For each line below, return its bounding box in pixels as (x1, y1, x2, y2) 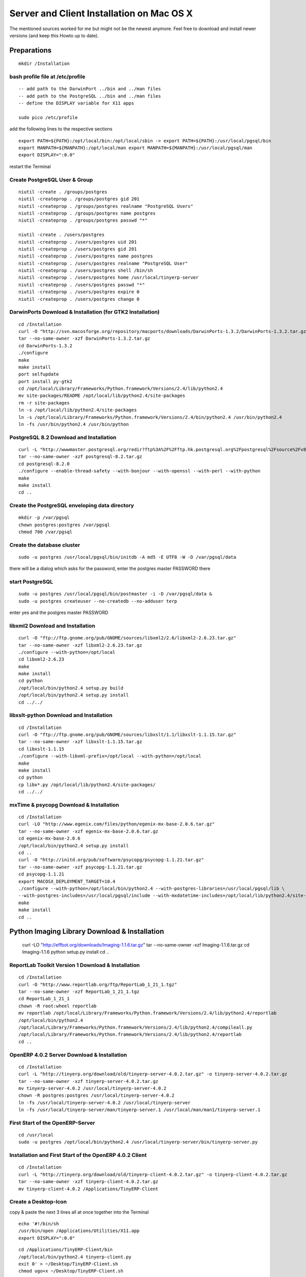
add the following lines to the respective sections (9, 126, 113, 132)
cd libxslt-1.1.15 (18, 746, 65, 752)
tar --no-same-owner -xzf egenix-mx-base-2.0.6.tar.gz (18, 828, 159, 834)
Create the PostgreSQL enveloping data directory (9, 502, 135, 509)
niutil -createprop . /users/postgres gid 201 (18, 246, 137, 252)
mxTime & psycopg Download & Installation (9, 801, 119, 808)
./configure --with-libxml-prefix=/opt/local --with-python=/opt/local (18, 753, 201, 759)
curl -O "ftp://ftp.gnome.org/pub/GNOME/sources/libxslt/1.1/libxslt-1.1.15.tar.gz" (18, 731, 237, 738)
